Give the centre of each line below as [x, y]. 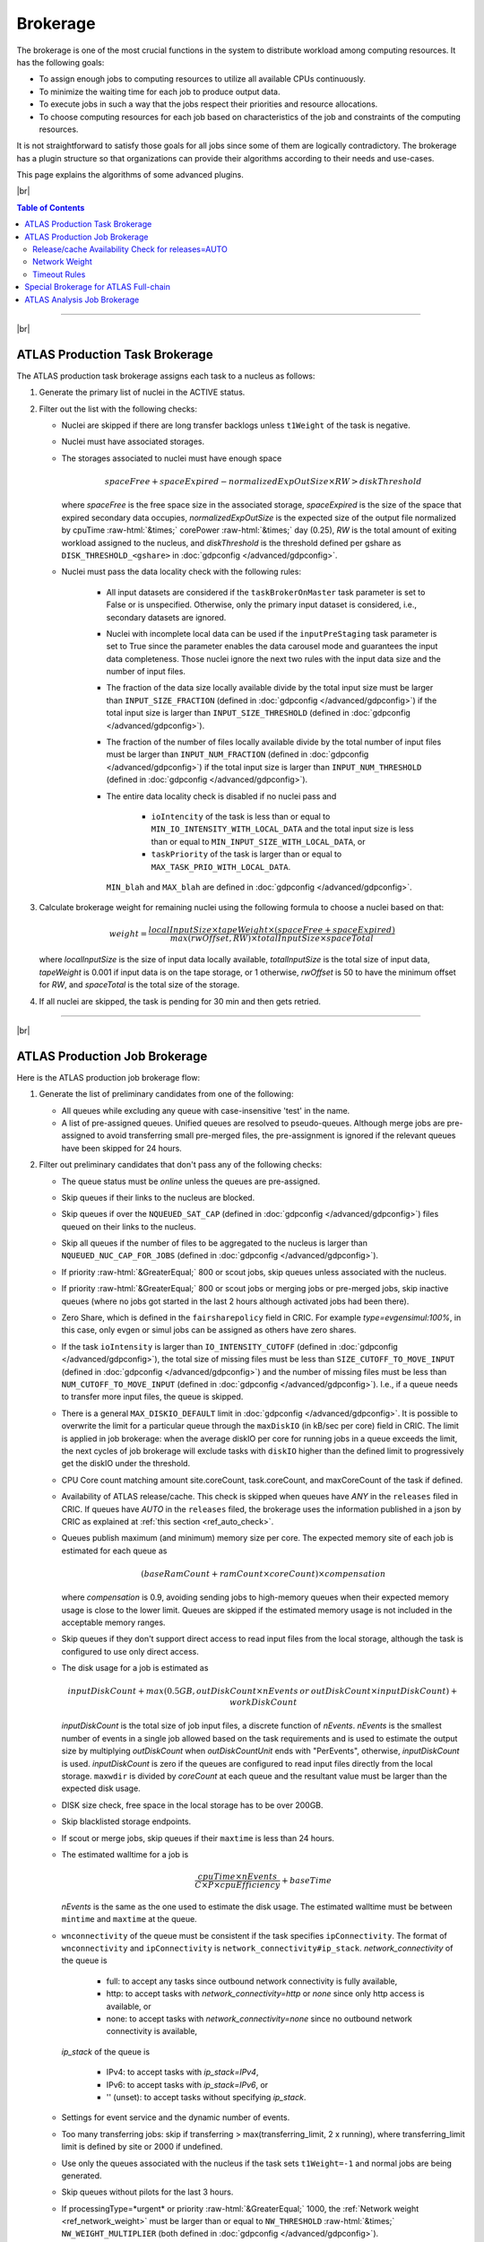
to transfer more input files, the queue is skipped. [152, 1397]
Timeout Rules [59, 274]
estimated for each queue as [114, 1551]
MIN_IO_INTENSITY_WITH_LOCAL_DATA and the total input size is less [282, 829]
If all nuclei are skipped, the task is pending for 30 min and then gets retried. [180, 1001]
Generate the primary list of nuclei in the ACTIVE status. [142, 392]
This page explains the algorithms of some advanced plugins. [130, 175]
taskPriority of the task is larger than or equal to [246, 854]
